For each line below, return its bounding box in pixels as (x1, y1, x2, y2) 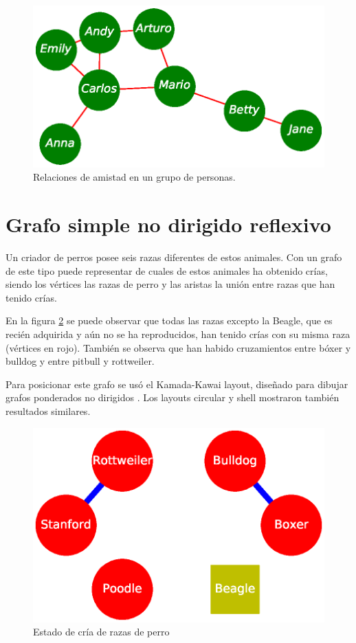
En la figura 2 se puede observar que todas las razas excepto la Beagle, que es (5, 313, 333, 328)
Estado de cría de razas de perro (33, 624, 170, 639)
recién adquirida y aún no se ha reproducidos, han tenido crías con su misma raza (5, 327, 351, 341)
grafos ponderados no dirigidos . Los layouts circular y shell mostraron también (5, 390, 340, 405)
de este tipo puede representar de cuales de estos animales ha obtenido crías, (5, 263, 328, 278)
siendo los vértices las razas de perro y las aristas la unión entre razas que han (5, 277, 335, 291)
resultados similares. (5, 404, 91, 418)
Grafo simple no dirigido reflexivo (5, 210, 331, 238)
